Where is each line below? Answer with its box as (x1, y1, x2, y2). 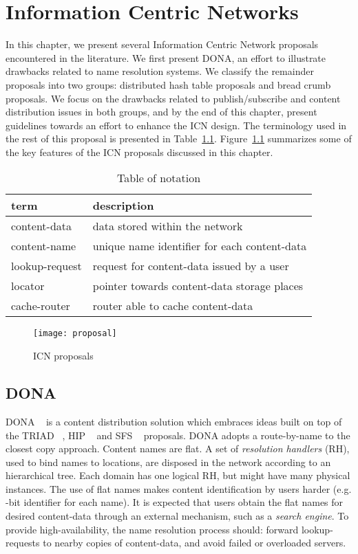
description (92, 197, 154, 214)
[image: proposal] (33, 329, 117, 339)
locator (11, 278, 45, 294)
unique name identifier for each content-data (92, 238, 307, 254)
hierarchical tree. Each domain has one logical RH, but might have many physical (6, 468, 350, 483)
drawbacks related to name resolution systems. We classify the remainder (6, 64, 314, 78)
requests (6, 535, 40, 550)
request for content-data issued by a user (92, 258, 289, 274)
